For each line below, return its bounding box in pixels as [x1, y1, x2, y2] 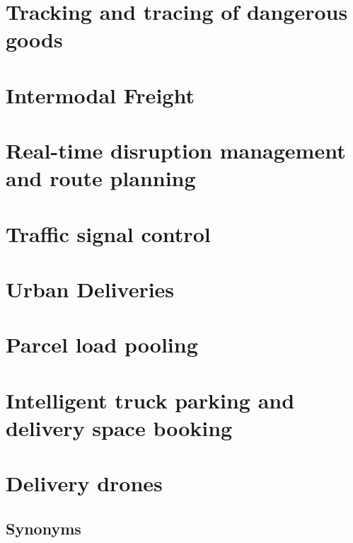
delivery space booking [6, 413, 233, 442]
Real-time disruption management [6, 136, 346, 165]
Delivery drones [6, 469, 163, 498]
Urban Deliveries [6, 275, 175, 304]
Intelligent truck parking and [6, 385, 295, 414]
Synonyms [6, 517, 81, 539]
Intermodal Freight [6, 80, 195, 109]
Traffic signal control [6, 219, 211, 248]
